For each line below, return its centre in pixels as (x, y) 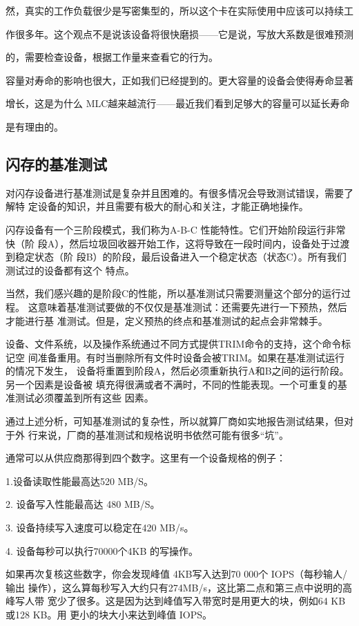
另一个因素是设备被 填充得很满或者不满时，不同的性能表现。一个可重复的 (172, 384)
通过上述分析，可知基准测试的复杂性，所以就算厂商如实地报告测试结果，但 (175, 421)
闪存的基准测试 (56, 163)
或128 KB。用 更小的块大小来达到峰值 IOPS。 (109, 615)
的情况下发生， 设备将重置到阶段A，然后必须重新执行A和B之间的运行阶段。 (177, 371)
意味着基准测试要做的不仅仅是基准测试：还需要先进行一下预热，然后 (192, 306)
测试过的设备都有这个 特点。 (70, 270)
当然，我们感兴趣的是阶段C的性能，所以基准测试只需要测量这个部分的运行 (174, 293)
